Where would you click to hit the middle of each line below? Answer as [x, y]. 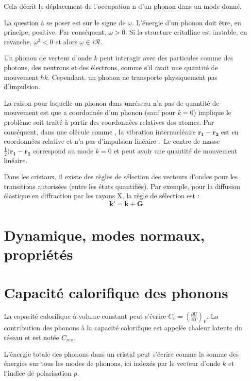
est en [230, 131]
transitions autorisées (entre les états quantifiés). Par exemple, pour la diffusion [122, 186]
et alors [67, 41]
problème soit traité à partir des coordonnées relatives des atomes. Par [109, 122]
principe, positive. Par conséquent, [55, 32]
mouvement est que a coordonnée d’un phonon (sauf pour [90, 112]
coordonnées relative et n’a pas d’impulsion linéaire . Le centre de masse [112, 141]
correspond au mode [63, 150]
